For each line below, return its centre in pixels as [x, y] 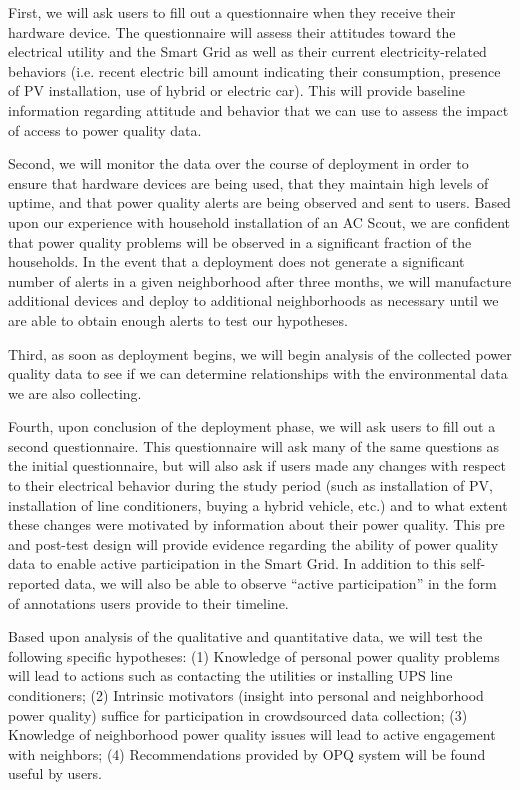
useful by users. [55, 773]
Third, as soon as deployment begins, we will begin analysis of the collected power [260, 353]
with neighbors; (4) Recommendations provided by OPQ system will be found [247, 753]
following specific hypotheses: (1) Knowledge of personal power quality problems [254, 655]
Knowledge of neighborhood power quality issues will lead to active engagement [252, 734]
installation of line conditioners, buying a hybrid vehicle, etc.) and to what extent [258, 504]
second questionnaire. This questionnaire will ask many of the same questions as [254, 445]
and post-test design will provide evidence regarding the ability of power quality [253, 543]
